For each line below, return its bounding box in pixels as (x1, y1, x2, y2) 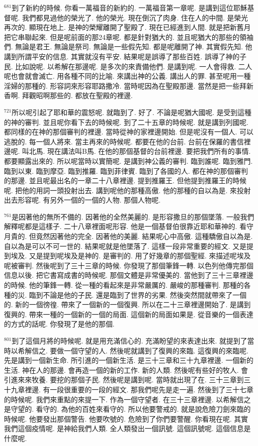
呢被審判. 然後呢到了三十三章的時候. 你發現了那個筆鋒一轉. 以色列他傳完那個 (4, 260, 254, 270)
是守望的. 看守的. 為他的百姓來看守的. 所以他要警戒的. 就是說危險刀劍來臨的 (4, 404, 251, 414)
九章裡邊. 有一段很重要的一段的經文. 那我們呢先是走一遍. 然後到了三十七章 (10, 384, 254, 394)
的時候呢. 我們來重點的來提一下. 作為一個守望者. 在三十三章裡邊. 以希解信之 (4, 394, 251, 404)
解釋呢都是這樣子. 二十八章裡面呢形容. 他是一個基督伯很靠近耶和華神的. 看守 (4, 221, 254, 231)
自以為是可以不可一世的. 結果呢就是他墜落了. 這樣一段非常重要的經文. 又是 (4, 240, 247, 251)
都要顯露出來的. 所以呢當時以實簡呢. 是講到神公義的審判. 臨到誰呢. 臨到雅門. (4, 155, 253, 166)
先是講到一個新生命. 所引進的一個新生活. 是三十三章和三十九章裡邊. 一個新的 (4, 355, 254, 365)
